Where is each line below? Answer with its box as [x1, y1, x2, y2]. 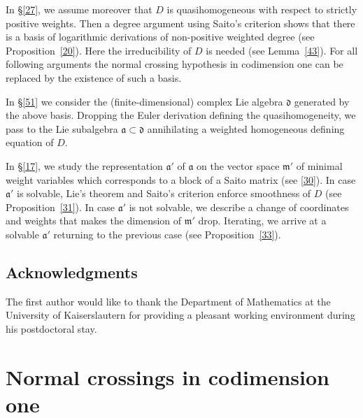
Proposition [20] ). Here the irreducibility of [6, 43, 192, 57]
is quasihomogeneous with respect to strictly [166, 2, 357, 16]
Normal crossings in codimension [6, 362, 329, 391]
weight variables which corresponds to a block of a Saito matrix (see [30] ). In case [6, 172, 356, 187]
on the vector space [197, 158, 280, 173]
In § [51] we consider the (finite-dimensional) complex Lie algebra [6, 94, 283, 108]
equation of [6, 135, 54, 150]
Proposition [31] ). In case [6, 199, 115, 214]
